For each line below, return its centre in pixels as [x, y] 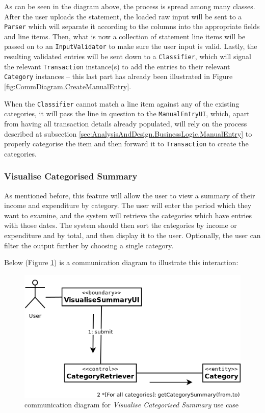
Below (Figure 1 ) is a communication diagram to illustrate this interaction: [121, 262]
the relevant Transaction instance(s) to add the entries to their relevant [117, 66]
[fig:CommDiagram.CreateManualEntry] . [68, 86]
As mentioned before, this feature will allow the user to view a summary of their [130, 195]
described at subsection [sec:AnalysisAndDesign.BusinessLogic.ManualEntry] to [128, 133]
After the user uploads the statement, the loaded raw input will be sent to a [123, 16]
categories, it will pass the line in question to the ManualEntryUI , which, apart [127, 113]
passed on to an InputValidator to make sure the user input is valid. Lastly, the [131, 46]
